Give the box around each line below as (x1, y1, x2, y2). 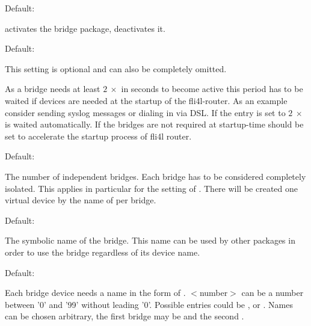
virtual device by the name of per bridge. (5, 194, 156, 206)
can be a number (241, 286, 304, 299)
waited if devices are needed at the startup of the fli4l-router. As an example (5, 94, 288, 106)
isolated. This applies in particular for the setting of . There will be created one (5, 182, 298, 194)
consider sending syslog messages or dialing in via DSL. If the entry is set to (5, 106, 286, 118)
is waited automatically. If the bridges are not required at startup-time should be (5, 118, 304, 131)
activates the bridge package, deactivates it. (5, 22, 165, 34)
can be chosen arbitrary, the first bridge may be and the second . (5, 310, 244, 322)
